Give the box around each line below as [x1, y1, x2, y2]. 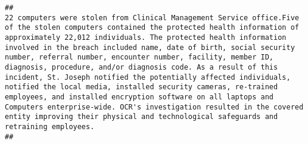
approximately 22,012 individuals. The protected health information [5, 33, 287, 42]
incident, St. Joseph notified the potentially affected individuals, [5, 73, 291, 82]
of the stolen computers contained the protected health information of [5, 23, 299, 32]
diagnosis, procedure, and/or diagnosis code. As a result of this [5, 62, 278, 71]
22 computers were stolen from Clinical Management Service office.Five [5, 13, 299, 22]
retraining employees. [5, 122, 95, 131]
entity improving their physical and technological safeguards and [5, 112, 278, 121]
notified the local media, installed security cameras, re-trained [5, 83, 278, 92]
